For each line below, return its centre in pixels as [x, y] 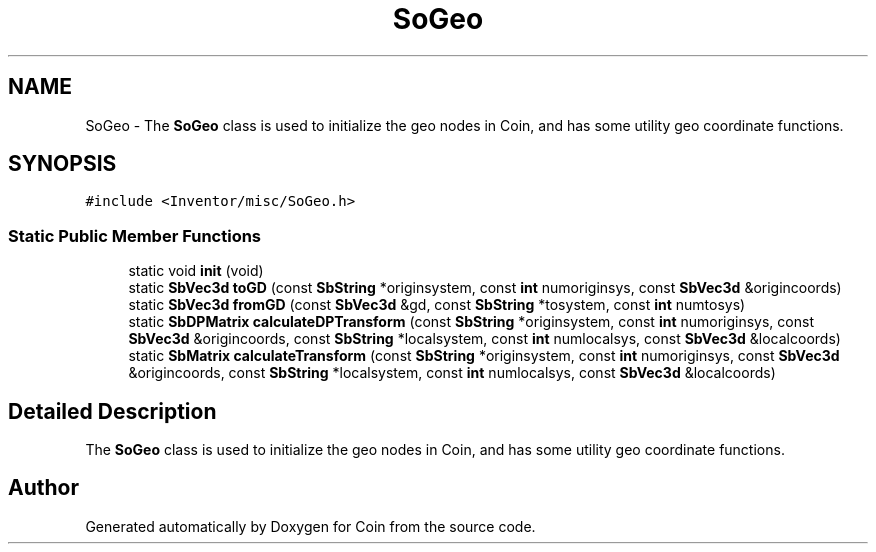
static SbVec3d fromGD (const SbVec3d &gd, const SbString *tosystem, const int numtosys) [437, 305]
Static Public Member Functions [135, 235]
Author [43, 488]
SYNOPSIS [62, 164]
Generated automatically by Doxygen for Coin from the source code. [310, 526]
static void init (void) [196, 271]
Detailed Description [112, 411]
